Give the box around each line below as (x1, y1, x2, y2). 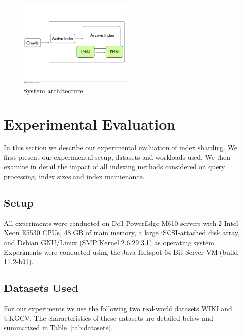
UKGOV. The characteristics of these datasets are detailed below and (4, 313, 213, 323)
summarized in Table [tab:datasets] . (4, 322, 112, 333)
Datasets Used (4, 280, 78, 295)
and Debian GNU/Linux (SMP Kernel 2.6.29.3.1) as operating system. (4, 237, 216, 247)
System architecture (24, 85, 83, 95)
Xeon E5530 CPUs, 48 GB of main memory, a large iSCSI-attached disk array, (4, 227, 240, 238)
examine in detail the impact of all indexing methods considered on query (4, 161, 225, 172)
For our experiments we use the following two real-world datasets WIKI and (4, 303, 232, 313)
